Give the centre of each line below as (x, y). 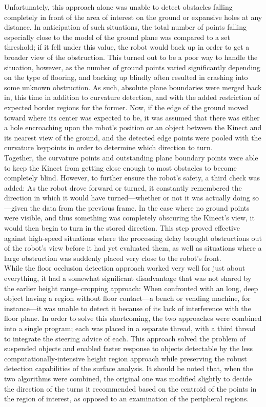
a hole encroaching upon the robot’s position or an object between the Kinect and (133, 127)
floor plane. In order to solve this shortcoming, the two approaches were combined (133, 318)
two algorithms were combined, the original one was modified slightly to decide (128, 378)
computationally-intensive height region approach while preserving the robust (126, 358)
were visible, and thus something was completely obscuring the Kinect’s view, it (129, 218)
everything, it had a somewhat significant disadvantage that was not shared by (128, 278)
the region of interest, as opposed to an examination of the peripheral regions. (127, 399)
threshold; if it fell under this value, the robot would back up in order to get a (127, 47)
